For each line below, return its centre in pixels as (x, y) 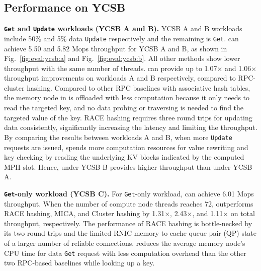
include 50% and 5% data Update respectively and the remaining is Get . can (121, 38)
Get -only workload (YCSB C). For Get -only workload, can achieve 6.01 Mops (129, 193)
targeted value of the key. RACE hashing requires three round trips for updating (128, 117)
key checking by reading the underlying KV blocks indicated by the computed (124, 157)
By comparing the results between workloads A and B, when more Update (118, 137)
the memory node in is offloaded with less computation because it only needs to (127, 97)
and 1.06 (238, 68)
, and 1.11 (208, 213)
